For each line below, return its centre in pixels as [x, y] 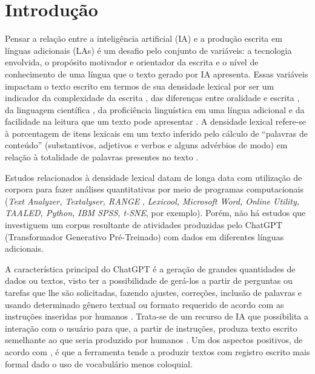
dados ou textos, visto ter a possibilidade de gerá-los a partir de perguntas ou [149, 280]
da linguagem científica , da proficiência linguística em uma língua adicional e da [155, 109]
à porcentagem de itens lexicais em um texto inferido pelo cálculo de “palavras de [157, 133]
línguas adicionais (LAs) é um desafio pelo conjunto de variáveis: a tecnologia [148, 50]
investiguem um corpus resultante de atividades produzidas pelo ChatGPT [144, 225]
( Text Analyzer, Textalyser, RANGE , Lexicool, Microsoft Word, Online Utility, [152, 201]
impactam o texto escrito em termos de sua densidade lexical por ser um [140, 86]
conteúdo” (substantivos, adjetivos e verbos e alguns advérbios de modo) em [146, 145]
